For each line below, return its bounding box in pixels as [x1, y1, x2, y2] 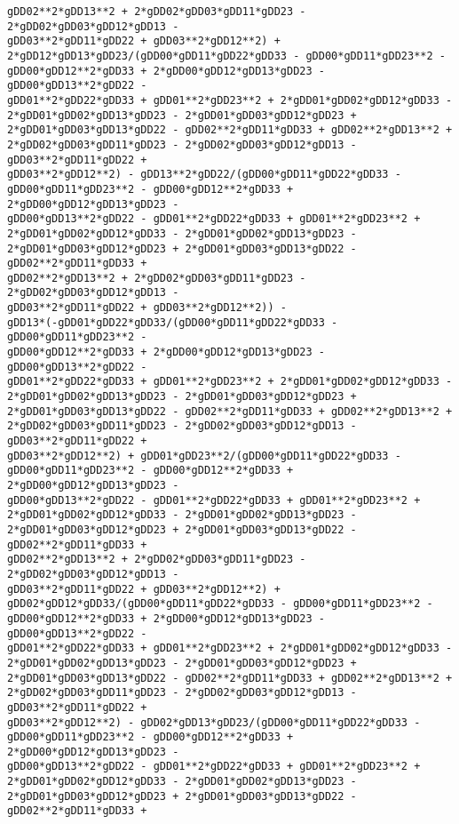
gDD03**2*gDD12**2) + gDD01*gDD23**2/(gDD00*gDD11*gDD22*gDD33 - [7, 449, 401, 462]
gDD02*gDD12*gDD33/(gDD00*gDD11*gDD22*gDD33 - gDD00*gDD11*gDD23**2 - [7, 597, 433, 611]
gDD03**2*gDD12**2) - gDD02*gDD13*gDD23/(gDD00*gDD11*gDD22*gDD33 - [7, 716, 421, 729]
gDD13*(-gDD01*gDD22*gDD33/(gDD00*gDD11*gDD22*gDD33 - [7, 316, 338, 329]
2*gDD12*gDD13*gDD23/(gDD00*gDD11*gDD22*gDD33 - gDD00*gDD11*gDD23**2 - [7, 49, 446, 62]
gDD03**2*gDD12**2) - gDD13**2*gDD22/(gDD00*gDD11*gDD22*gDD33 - [7, 168, 401, 181]
